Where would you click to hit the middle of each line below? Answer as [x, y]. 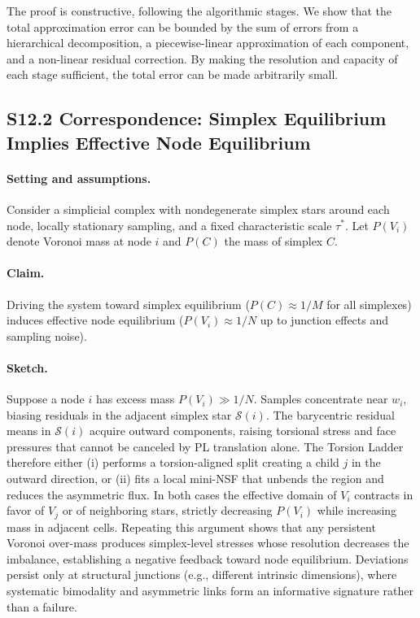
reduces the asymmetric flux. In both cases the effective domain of [172, 494]
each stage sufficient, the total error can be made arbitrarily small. [173, 74]
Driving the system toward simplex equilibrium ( [128, 304]
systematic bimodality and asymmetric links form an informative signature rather [210, 591]
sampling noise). [47, 335]
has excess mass [135, 399]
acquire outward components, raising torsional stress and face [243, 431]
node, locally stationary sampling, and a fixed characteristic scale [169, 225]
